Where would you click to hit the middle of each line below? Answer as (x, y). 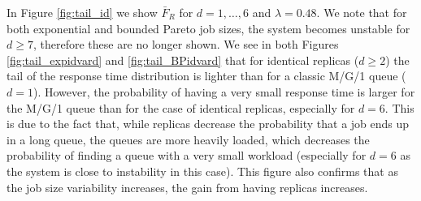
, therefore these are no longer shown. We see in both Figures (186, 44)
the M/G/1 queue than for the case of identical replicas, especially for (181, 107)
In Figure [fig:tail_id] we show (82, 12)
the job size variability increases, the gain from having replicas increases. (187, 187)
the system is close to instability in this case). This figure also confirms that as (202, 171)
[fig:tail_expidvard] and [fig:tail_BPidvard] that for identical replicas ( (183, 60)
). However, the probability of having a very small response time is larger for (224, 91)
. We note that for (362, 12)
